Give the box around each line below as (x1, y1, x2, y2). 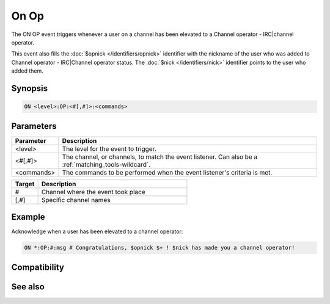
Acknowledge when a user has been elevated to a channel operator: (11, 228, 183, 235)
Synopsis (11, 83, 48, 93)
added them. (11, 67, 43, 74)
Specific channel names (41, 195, 111, 204)
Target (15, 179, 35, 188)
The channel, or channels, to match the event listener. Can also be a (62, 153, 258, 161)
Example (11, 212, 45, 222)
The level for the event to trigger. (62, 144, 157, 153)
